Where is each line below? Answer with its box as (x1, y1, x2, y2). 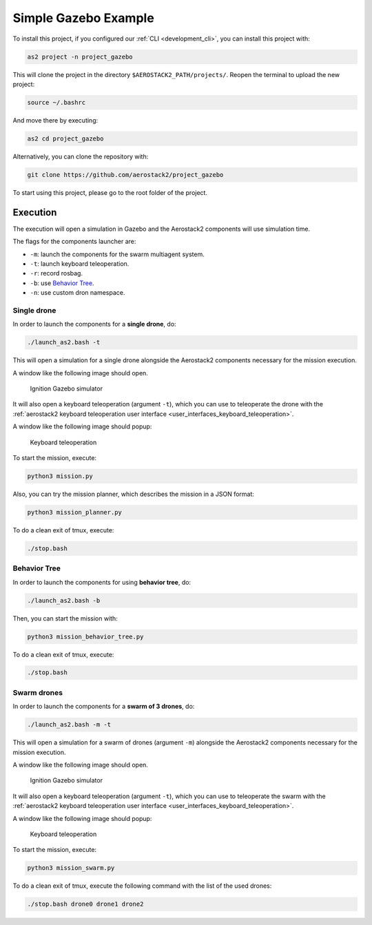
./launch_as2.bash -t (27, 338, 101, 346)
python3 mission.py (27, 472, 93, 480)
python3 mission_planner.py (27, 508, 122, 516)
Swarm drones (12, 687, 63, 697)
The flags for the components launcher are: (12, 238, 136, 246)
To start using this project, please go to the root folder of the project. (12, 188, 208, 196)
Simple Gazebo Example (12, 10, 154, 25)
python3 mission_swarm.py (27, 864, 115, 872)
